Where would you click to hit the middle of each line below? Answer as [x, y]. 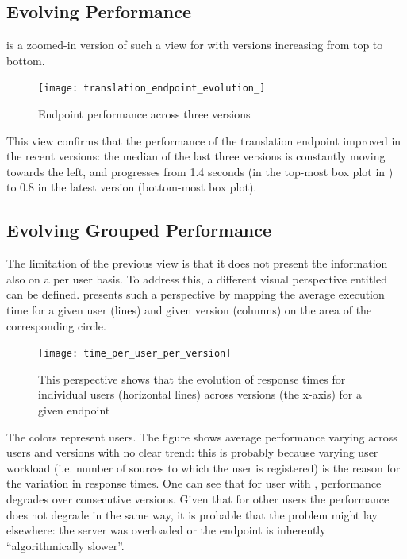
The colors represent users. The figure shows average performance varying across [202, 436]
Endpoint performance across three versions [144, 114]
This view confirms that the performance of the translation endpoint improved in [204, 140]
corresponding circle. [56, 325]
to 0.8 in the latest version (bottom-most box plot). [132, 187]
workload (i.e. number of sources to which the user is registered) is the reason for [203, 467]
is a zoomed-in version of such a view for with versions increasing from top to [195, 45]
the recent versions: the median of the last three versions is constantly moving [196, 156]
